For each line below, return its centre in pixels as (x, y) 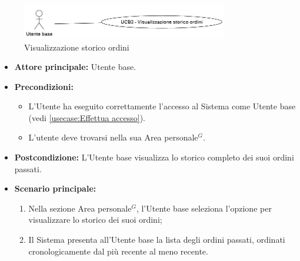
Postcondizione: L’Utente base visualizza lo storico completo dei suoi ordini (154, 157)
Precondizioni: (44, 86)
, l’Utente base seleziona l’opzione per (204, 208)
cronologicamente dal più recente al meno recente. (118, 251)
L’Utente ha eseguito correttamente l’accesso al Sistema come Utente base (162, 106)
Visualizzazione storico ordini (77, 47)
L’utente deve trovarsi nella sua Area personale (113, 137)
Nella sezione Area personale (80, 208)
